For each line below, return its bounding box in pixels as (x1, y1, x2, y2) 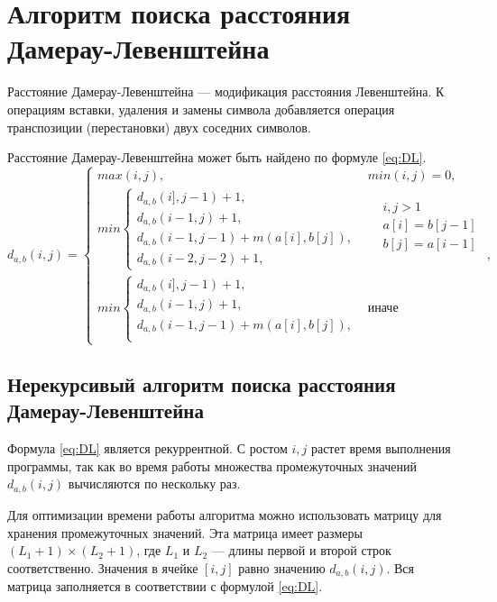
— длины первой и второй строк (211, 541, 391, 560)
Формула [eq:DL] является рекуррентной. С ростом (7, 439, 288, 458)
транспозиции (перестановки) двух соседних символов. (7, 117, 311, 136)
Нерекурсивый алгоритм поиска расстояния (7, 370, 396, 398)
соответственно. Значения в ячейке (7, 558, 198, 577)
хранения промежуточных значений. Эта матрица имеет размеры (7, 523, 363, 542)
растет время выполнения (310, 439, 451, 458)
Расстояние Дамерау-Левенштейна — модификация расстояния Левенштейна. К (7, 82, 445, 101)
